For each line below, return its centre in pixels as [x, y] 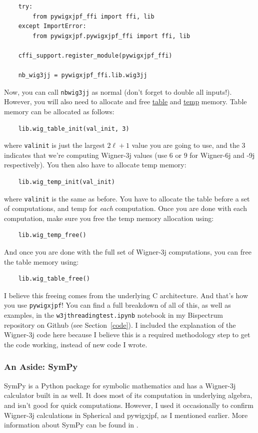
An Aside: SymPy [41, 367]
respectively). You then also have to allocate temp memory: [95, 165]
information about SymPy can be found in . [71, 425]
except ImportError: [52, 26]
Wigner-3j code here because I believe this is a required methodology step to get [127, 335]
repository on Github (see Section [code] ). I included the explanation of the [120, 324]
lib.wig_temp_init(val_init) [66, 182]
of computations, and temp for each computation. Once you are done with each [125, 208]
